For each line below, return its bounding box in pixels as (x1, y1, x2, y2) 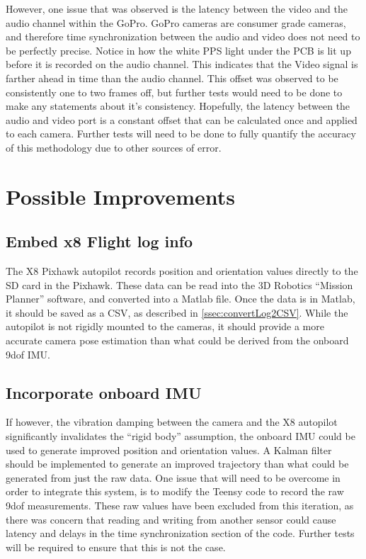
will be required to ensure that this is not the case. (6, 539, 226, 554)
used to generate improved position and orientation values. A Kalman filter (6, 442, 332, 457)
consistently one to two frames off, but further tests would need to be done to (6, 84, 343, 99)
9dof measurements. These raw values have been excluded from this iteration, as (6, 498, 354, 513)
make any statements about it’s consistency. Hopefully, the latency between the (6, 98, 350, 113)
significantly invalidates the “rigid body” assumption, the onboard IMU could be (6, 429, 355, 444)
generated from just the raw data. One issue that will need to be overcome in (6, 470, 341, 485)
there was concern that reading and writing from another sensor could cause (6, 512, 336, 526)
